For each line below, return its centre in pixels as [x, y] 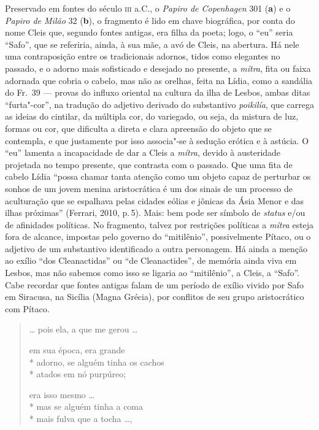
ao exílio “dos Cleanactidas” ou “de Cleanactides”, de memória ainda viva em [151, 260]
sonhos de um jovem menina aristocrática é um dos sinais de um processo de [149, 188]
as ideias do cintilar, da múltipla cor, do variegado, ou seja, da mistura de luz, [152, 116]
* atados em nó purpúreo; [78, 374]
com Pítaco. [27, 308]
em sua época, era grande [77, 350]
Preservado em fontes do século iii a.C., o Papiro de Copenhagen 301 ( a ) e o [148, 8]
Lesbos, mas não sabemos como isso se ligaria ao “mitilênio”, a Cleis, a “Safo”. [152, 273]
